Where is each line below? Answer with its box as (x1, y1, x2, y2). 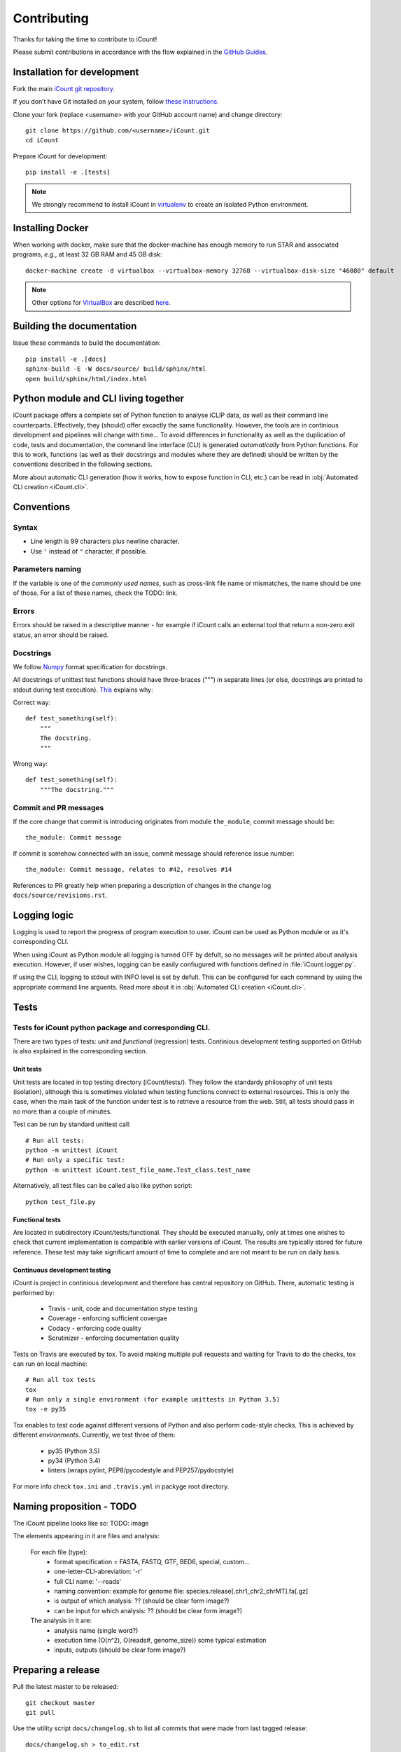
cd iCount (25, 137, 59, 144)
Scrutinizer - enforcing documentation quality (48, 1334, 180, 1342)
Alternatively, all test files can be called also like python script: (13, 1182, 192, 1190)
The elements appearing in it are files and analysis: (13, 1532, 160, 1540)
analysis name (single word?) (54, 1626, 139, 1634)
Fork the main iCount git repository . (13, 84, 115, 93)
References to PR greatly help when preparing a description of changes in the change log (13, 881, 272, 889)
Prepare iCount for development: (13, 151, 108, 160)
